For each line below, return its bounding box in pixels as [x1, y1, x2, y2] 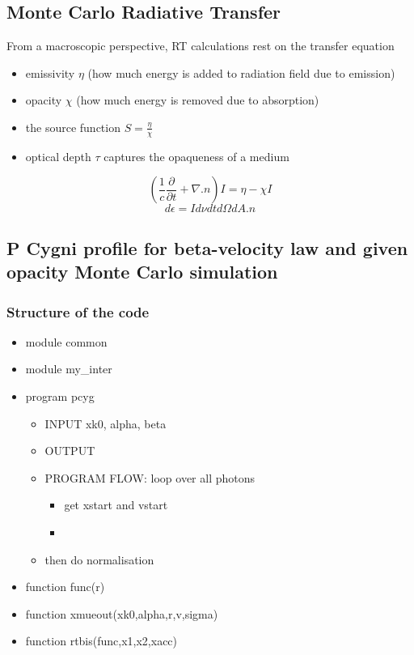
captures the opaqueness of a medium [103, 147, 289, 164]
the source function [25, 118, 120, 135]
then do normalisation [44, 551, 154, 568]
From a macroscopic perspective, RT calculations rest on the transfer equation [6, 37, 395, 54]
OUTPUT [44, 442, 95, 459]
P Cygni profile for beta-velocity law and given [6, 235, 408, 260]
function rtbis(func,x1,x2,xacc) [25, 632, 178, 649]
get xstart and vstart [64, 496, 168, 513]
